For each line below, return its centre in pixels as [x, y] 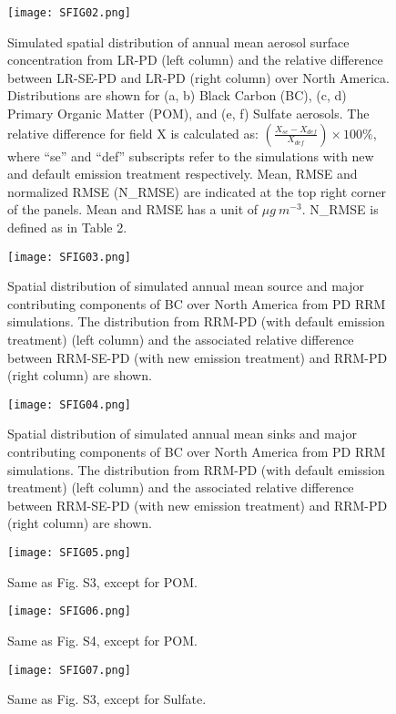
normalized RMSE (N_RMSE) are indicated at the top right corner [197, 191]
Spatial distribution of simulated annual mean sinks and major [182, 434]
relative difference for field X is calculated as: [133, 133]
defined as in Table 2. [67, 227]
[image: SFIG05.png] [70, 553]
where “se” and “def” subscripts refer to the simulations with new [191, 155]
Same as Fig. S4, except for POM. [102, 640]
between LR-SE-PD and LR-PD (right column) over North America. [198, 77]
